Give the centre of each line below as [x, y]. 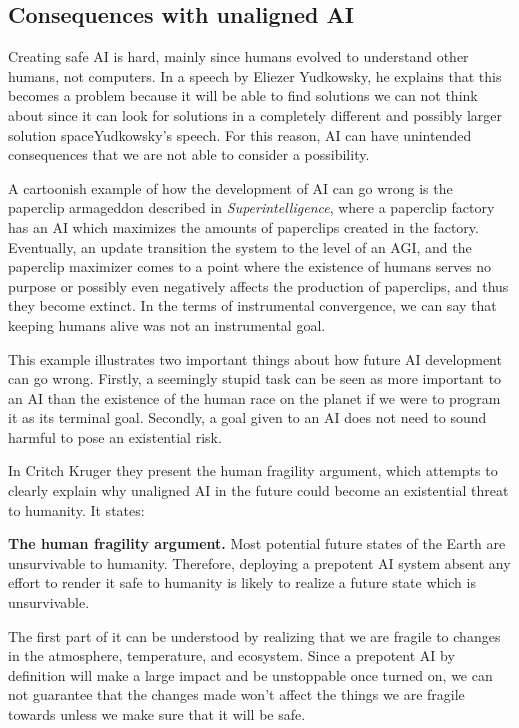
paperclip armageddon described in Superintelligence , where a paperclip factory [251, 207]
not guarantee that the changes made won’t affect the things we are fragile [236, 694]
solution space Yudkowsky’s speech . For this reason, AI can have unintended [240, 134]
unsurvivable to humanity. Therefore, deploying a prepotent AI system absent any [259, 562]
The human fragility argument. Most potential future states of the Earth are [257, 543]
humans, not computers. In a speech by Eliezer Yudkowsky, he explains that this [255, 75]
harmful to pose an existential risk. [115, 436]
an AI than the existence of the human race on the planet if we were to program [254, 397]
